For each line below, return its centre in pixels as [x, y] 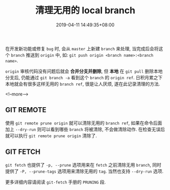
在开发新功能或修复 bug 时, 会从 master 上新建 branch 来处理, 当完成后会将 [82, 48]
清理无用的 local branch [85, 10]
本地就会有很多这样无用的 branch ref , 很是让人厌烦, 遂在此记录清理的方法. [83, 84]
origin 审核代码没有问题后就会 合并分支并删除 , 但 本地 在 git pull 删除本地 [84, 71]
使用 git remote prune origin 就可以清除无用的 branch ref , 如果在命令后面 [84, 123]
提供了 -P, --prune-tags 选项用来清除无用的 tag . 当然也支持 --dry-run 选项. [84, 171]
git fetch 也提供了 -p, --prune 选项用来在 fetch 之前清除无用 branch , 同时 [83, 165]
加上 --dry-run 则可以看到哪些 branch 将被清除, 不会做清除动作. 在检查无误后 [85, 129]
